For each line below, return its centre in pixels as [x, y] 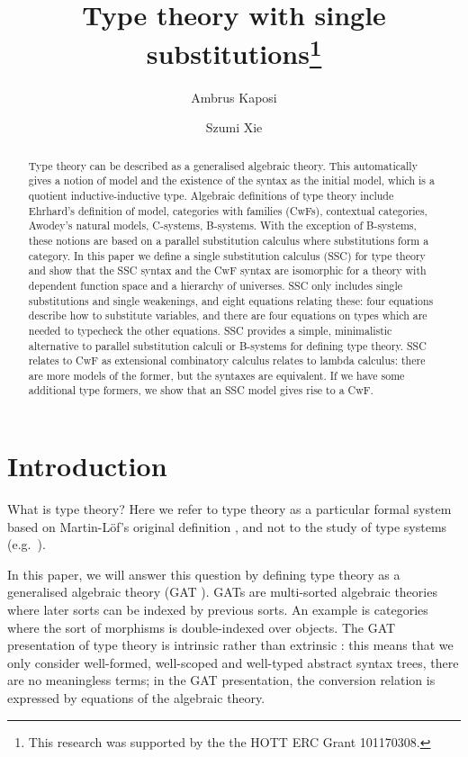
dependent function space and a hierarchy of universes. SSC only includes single [216, 285]
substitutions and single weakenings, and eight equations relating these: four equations [231, 300]
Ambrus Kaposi [234, 97]
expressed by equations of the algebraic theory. [136, 698]
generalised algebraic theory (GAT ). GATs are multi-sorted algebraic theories [222, 592]
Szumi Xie [234, 127]
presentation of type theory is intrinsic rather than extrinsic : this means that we [230, 645]
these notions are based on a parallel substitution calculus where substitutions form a [229, 240]
